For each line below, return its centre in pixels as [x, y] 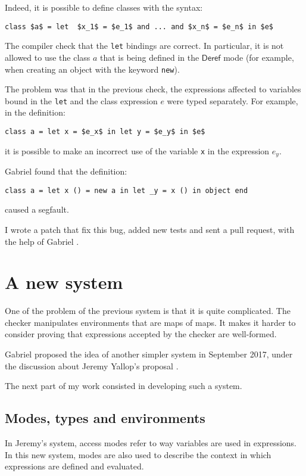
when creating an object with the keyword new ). [92, 69]
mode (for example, [259, 57]
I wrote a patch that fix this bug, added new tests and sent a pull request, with [150, 229]
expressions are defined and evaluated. [74, 466]
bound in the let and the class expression [81, 100]
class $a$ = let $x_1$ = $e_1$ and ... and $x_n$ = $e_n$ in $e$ [139, 27]
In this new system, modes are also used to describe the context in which [138, 454]
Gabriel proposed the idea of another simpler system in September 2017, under [149, 354]
